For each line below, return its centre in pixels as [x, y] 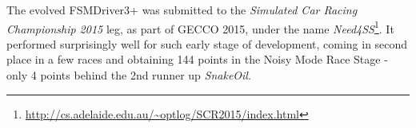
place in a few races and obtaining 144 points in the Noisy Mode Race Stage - [197, 59]
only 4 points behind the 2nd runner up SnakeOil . [129, 75]
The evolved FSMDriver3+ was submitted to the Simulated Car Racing [182, 10]
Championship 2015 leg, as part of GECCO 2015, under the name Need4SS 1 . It [200, 27]
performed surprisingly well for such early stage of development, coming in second [207, 43]
